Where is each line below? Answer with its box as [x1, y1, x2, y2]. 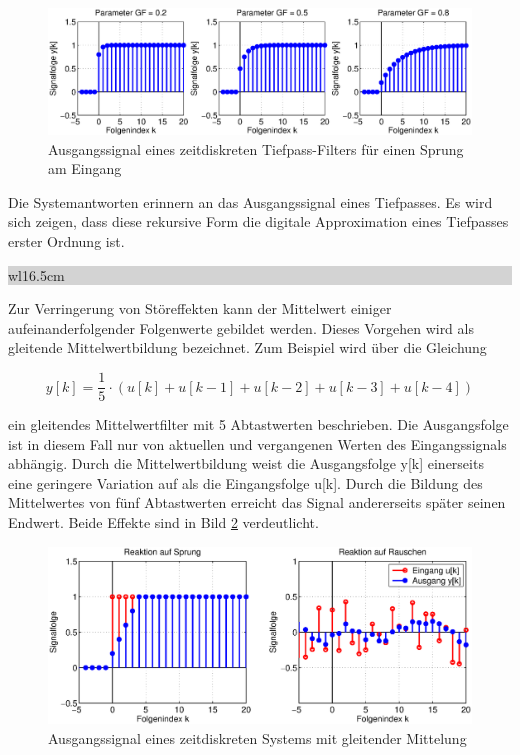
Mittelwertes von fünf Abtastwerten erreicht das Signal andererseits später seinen [8, 492, 506, 513]
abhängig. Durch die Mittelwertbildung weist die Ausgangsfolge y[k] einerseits [8, 453, 484, 474]
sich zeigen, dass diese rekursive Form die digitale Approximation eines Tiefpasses [8, 211, 509, 232]
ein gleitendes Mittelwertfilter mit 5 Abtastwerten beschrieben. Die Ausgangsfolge [8, 414, 509, 435]
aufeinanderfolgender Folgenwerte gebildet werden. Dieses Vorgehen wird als [8, 317, 474, 338]
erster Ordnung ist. [8, 231, 125, 252]
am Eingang [48, 158, 122, 179]
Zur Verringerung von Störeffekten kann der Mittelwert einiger [8, 298, 392, 319]
